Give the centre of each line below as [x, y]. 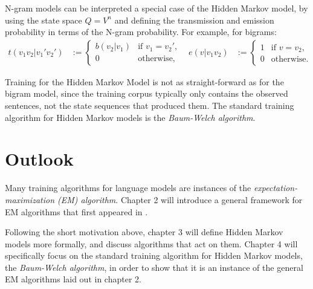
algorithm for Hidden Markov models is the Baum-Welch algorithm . [130, 117]
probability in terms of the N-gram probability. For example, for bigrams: [141, 32]
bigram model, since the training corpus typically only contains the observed [147, 93]
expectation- [276, 188]
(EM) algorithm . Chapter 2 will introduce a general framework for [180, 199]
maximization [30, 199]
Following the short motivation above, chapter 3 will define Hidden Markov [144, 232]
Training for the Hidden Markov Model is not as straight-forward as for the [144, 81]
